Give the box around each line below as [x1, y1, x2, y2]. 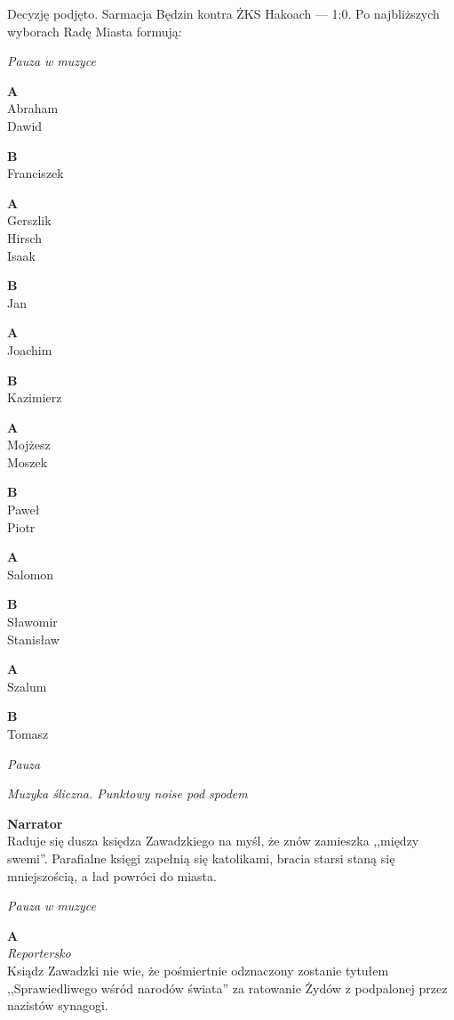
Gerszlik [7, 211, 52, 230]
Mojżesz [7, 435, 51, 454]
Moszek [7, 452, 48, 471]
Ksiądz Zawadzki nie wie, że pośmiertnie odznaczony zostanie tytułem [7, 960, 389, 979]
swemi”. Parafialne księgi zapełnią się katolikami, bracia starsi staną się [7, 848, 395, 867]
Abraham [7, 99, 59, 117]
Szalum [7, 676, 47, 695]
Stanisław [7, 629, 60, 648]
